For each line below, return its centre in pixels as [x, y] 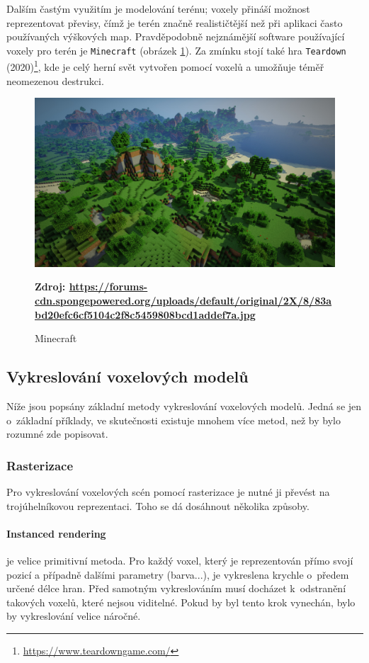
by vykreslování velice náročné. [74, 616]
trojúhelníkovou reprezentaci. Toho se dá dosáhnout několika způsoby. [158, 505]
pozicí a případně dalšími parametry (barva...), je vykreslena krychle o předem [178, 574]
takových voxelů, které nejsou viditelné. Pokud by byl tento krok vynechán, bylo [181, 602]
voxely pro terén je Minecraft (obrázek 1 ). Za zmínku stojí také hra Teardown [176, 50]
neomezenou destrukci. [55, 80]
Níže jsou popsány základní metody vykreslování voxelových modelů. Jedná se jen [184, 406]
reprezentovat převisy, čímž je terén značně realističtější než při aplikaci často [175, 22]
